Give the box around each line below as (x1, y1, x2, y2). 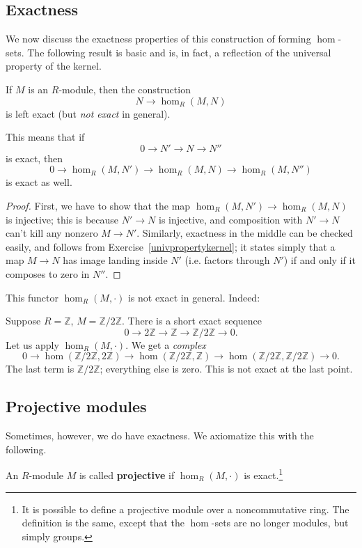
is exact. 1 (244, 466, 283, 482)
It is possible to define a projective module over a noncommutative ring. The (22, 501, 349, 516)
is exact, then (6, 150, 63, 165)
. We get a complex (125, 337, 206, 352)
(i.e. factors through (184, 253, 270, 267)
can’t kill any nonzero (6, 226, 98, 240)
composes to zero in (6, 266, 90, 281)
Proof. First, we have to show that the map (6, 198, 191, 212)
